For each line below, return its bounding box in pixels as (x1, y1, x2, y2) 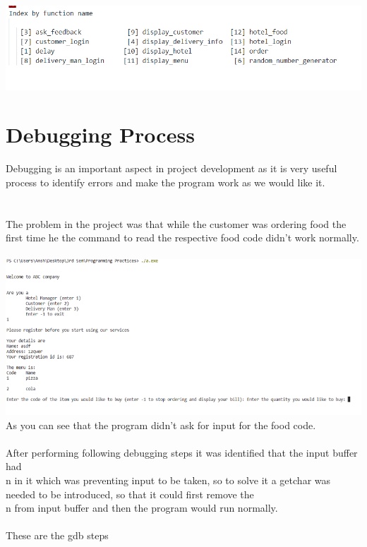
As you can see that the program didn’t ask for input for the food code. (6, 417, 316, 432)
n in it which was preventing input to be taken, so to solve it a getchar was (6, 472, 331, 487)
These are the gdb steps (6, 528, 109, 543)
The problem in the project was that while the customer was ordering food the (6, 216, 347, 231)
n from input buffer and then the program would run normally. (6, 500, 278, 515)
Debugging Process (6, 120, 195, 149)
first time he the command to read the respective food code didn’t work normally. (6, 230, 359, 245)
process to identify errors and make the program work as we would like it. (6, 174, 325, 189)
